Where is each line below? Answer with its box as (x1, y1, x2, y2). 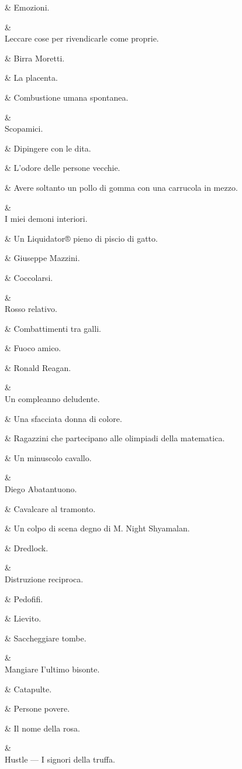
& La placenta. (5, 71, 58, 84)
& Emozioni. (5, 1, 50, 13)
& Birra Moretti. (5, 52, 65, 64)
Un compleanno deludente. (5, 393, 100, 405)
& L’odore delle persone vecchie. (5, 162, 120, 174)
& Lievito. (5, 612, 42, 624)
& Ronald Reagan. (5, 361, 71, 373)
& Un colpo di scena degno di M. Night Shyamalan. (5, 522, 190, 534)
